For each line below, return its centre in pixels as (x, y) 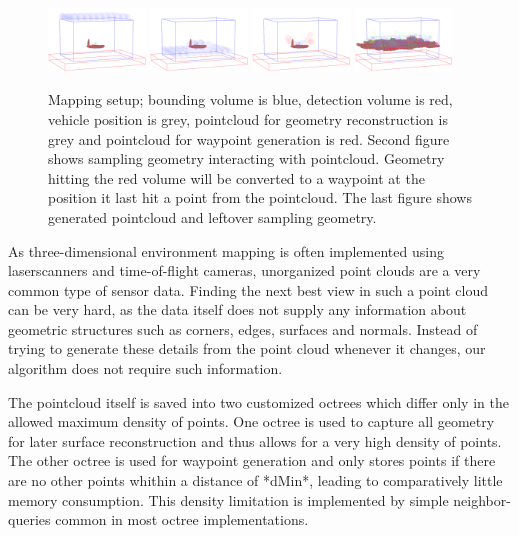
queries (29, 519)
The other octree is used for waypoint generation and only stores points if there (252, 460)
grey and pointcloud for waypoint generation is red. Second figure (249, 138)
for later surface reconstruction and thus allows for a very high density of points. (255, 440)
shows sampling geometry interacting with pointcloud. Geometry (246, 158)
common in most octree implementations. (182, 519)
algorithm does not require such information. (145, 368)
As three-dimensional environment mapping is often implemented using (226, 250)
